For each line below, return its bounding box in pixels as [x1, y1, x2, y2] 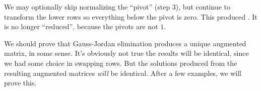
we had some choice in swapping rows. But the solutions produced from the [4, 57, 237, 68]
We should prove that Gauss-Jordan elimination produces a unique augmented [4, 38, 246, 48]
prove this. [4, 77, 37, 88]
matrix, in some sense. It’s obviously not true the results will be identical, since [4, 48, 249, 58]
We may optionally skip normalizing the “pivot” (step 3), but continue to [4, 2, 230, 12]
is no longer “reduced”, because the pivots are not [4, 21, 158, 32]
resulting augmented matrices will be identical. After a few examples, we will [4, 67, 241, 78]
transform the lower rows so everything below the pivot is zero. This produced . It [4, 11, 257, 22]
